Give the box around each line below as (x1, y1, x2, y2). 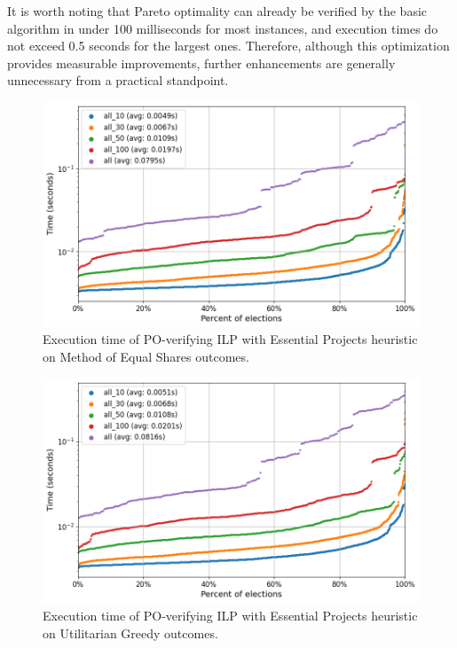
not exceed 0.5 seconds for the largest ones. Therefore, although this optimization (7, 36, 450, 55)
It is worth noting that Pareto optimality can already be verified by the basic (7, 2, 428, 20)
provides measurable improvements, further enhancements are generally (7, 53, 396, 72)
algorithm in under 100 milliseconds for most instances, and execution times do (7, 19, 438, 37)
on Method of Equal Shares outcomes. (43, 347, 249, 365)
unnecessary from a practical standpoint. (7, 71, 229, 90)
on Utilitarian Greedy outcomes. (43, 623, 218, 642)
